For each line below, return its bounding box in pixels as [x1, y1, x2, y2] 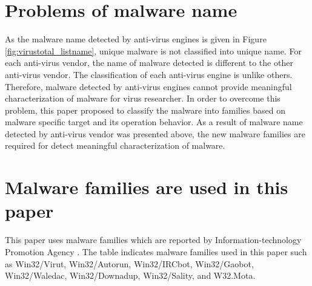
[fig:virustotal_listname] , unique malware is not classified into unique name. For [5, 44, 302, 57]
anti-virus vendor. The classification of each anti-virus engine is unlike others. [5, 68, 293, 80]
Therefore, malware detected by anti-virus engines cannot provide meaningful [5, 80, 292, 93]
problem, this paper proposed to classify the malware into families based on [5, 103, 286, 116]
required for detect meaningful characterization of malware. [5, 139, 225, 152]
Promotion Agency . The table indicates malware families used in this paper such [5, 245, 307, 258]
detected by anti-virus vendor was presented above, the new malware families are [5, 127, 305, 140]
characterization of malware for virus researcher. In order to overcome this [5, 92, 280, 105]
